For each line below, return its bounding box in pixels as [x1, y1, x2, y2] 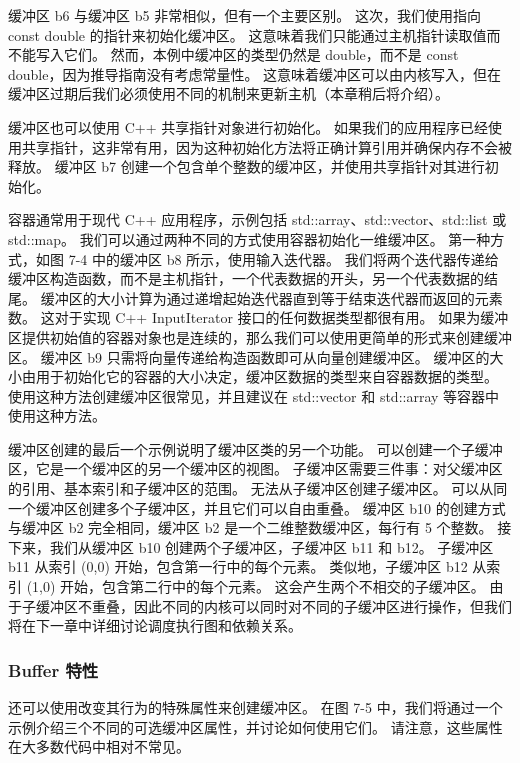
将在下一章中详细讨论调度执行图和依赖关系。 [8, 615, 302, 636]
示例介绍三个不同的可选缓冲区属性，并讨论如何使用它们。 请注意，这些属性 [8, 716, 503, 737]
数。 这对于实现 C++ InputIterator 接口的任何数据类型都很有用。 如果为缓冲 [8, 307, 509, 328]
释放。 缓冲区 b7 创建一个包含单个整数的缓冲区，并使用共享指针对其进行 [8, 156, 485, 177]
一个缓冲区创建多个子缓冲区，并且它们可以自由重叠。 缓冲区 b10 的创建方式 [8, 497, 506, 518]
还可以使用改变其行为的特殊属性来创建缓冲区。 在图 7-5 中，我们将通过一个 [8, 697, 503, 718]
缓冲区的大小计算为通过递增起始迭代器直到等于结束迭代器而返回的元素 [40, 287, 503, 308]
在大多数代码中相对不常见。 [8, 736, 190, 757]
